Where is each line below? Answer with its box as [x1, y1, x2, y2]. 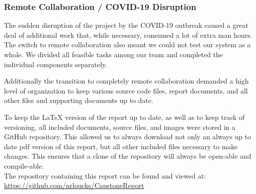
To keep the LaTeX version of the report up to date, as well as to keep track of [4, 111, 245, 122]
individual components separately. [4, 59, 107, 69]
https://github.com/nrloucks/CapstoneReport [4, 180, 144, 191]
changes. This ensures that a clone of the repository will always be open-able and [4, 151, 252, 161]
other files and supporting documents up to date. [4, 95, 154, 105]
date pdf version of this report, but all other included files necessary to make [4, 141, 238, 151]
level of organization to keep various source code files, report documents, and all [4, 85, 248, 96]
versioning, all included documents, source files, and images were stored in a [4, 121, 236, 132]
